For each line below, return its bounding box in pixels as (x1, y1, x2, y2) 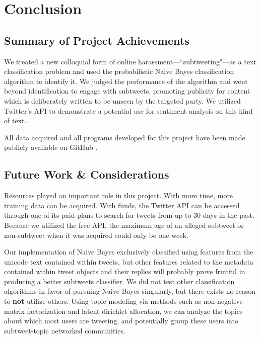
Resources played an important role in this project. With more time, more (4, 190, 233, 201)
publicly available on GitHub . (4, 142, 98, 152)
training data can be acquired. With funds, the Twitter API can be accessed (4, 200, 240, 210)
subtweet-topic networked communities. (4, 325, 125, 335)
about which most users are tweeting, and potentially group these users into (4, 315, 238, 326)
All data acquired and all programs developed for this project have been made (4, 132, 245, 142)
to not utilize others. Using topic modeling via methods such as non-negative (4, 296, 243, 306)
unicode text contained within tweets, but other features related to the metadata (4, 256, 253, 267)
